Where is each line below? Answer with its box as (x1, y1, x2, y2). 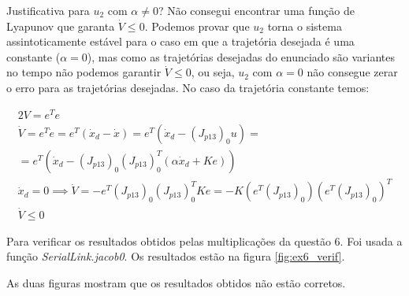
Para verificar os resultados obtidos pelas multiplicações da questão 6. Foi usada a (6, 232, 403, 249)
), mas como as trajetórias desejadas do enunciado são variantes (87, 48, 396, 65)
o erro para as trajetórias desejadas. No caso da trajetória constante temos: (6, 79, 370, 95)
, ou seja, (191, 64, 235, 80)
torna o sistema (267, 17, 342, 34)
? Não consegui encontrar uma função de (158, 2, 355, 18)
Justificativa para (6, 2, 90, 18)
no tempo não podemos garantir (6, 64, 162, 80)
